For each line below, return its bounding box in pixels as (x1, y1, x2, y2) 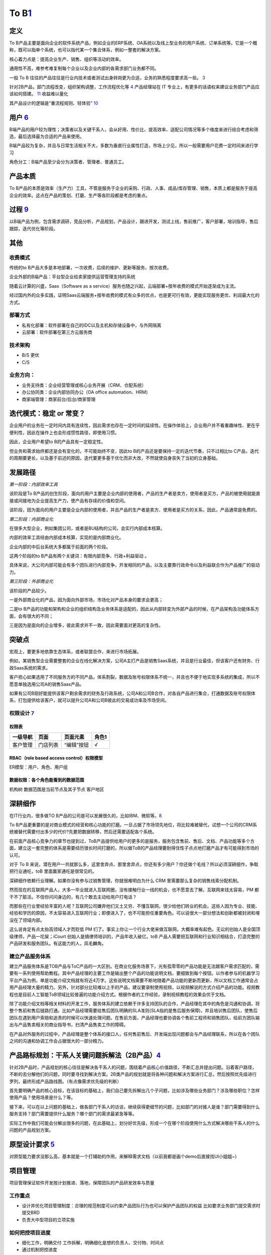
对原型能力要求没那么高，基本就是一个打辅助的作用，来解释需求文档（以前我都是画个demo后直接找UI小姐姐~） (9, 1153, 239, 1159)
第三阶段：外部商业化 (9, 578, 54, 584)
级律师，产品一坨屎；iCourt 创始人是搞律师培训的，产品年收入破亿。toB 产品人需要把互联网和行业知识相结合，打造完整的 (9, 933, 260, 939)
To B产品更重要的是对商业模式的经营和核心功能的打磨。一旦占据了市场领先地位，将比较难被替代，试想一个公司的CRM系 (9, 822, 257, 828)
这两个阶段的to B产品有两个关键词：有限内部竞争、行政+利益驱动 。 (9, 553, 150, 559)
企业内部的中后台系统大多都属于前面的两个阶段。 (9, 544, 110, 550)
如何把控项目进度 (9, 1229, 51, 1236)
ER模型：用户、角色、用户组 (9, 764, 68, 770)
